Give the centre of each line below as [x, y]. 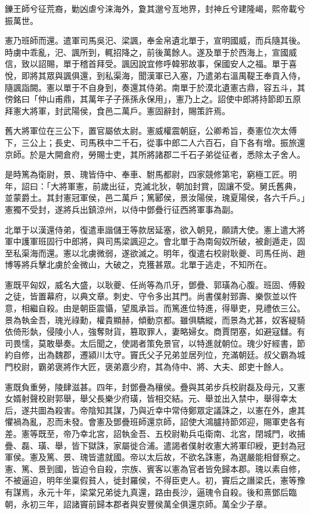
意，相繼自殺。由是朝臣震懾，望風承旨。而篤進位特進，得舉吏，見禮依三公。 [155, 308]
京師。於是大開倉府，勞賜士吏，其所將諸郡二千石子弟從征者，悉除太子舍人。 [155, 154]
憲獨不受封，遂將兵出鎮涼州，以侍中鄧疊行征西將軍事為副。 [122, 209]
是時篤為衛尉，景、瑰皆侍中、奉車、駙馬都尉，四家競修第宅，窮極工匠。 [147, 174]
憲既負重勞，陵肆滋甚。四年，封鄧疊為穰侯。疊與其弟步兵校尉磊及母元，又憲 [155, 386]
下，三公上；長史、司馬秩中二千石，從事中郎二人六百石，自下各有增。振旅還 [155, 142]
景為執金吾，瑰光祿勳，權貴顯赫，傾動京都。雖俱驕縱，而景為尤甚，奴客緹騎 [155, 319]
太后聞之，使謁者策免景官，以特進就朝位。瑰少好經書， [188, 343]
